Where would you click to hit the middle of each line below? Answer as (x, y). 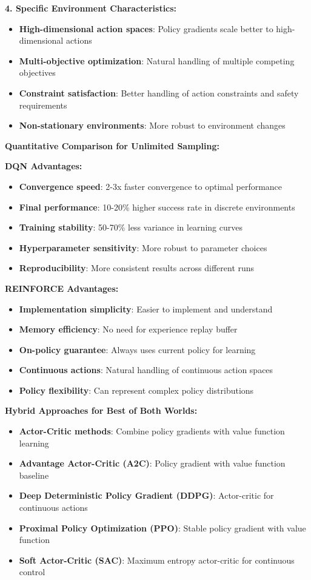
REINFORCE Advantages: (62, 288)
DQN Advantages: (44, 166)
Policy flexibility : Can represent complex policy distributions (136, 390)
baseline (34, 475)
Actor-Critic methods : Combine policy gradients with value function (152, 431)
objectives (37, 72)
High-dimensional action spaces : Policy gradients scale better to (146, 28)
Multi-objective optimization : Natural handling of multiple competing (157, 60)
